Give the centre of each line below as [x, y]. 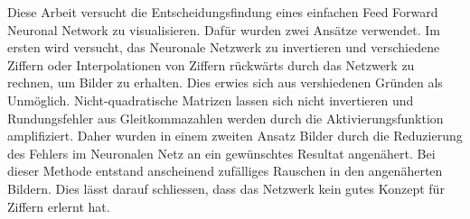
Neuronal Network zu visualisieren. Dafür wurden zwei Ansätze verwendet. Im [224, 29]
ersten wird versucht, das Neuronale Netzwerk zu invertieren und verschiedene [224, 47]
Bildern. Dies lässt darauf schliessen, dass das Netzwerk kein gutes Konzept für [226, 188]
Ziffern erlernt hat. [59, 206]
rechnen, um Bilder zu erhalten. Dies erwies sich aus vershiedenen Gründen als [225, 82]
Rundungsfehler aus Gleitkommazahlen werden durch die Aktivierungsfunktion [226, 118]
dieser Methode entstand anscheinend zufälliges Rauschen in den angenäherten [225, 171]
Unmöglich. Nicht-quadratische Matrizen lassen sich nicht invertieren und [211, 100]
